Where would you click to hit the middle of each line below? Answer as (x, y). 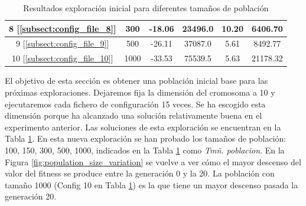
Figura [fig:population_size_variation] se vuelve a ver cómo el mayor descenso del (153, 161)
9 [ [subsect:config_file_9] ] (63, 43)
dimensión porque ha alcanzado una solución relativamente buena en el (134, 115)
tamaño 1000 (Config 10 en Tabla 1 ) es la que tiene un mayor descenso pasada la (152, 184)
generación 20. (31, 196)
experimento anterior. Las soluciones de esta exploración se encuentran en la (143, 127)
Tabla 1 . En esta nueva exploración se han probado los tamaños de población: (146, 138)
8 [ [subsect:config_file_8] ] (63, 28)
